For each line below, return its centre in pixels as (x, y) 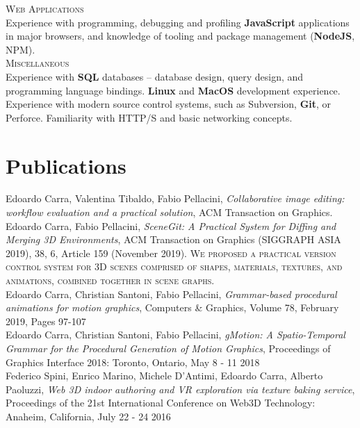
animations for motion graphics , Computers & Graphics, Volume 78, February (172, 307)
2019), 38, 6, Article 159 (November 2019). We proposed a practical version (171, 253)
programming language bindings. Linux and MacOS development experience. (173, 90)
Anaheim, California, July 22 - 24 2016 (88, 416)
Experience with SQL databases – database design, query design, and (155, 76)
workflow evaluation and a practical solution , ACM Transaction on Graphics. (169, 212)
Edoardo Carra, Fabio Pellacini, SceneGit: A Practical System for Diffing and (171, 225)
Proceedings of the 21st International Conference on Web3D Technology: (161, 403)
